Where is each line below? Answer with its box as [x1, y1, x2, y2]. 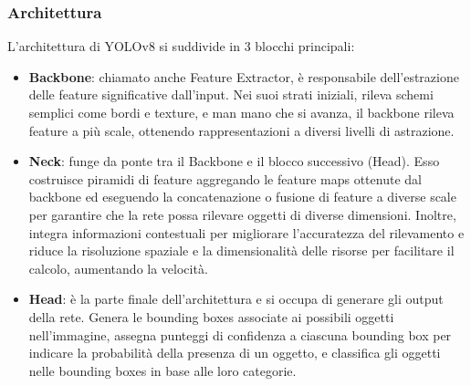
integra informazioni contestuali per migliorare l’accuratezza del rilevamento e [28, 223, 465, 242]
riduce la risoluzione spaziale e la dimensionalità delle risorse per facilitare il [28, 241, 455, 260]
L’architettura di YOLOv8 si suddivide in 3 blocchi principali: [7, 37, 355, 56]
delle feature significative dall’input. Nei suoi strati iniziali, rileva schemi [28, 85, 434, 104]
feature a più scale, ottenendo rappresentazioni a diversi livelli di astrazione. [28, 120, 455, 140]
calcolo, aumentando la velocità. [28, 258, 208, 277]
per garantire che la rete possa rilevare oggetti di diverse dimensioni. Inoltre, [28, 204, 456, 224]
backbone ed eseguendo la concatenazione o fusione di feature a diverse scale [28, 187, 456, 206]
